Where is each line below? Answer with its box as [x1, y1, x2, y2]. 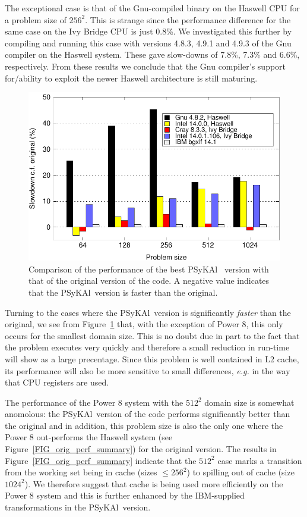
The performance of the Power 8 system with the [5, 396, 183, 408]
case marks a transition [217, 454, 302, 466]
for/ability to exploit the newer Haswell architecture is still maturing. [5, 71, 258, 84]
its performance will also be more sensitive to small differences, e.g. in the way [5, 364, 290, 377]
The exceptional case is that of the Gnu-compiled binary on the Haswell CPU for [5, 2, 300, 14]
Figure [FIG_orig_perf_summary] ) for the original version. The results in [5, 443, 277, 455]
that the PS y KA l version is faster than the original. [29, 286, 218, 298]
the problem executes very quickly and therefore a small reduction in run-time [5, 341, 290, 353]
